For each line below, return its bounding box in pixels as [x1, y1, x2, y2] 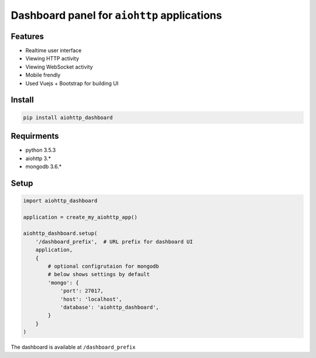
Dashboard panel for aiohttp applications [11, 9, 222, 22]
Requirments [11, 131, 59, 141]
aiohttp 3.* [25, 155, 51, 162]
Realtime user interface [25, 47, 82, 54]
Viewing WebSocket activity [25, 63, 93, 70]
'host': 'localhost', [60, 296, 122, 302]
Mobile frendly [25, 71, 61, 79]
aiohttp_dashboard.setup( [23, 230, 98, 237]
